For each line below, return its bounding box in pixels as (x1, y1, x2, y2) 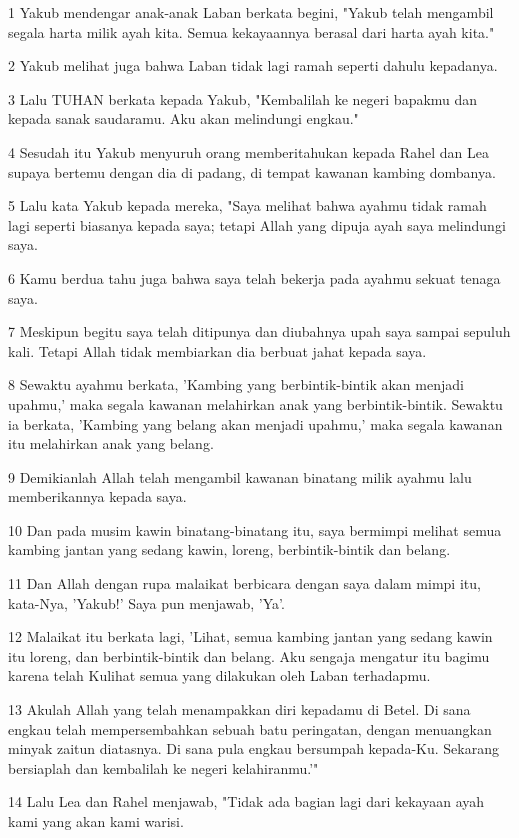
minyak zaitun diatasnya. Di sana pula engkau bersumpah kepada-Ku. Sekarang (8, 738, 499, 759)
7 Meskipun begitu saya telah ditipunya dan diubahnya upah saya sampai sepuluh (8, 321, 511, 342)
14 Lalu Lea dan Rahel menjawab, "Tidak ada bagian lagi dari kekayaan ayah (8, 791, 485, 812)
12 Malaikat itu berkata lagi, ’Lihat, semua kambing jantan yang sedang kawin (8, 626, 493, 647)
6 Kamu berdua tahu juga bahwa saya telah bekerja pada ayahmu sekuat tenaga (8, 267, 501, 288)
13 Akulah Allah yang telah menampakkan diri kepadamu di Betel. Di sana (8, 699, 471, 720)
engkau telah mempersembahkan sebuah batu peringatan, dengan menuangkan (8, 718, 492, 739)
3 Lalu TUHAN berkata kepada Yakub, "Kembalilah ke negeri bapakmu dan (8, 88, 478, 109)
